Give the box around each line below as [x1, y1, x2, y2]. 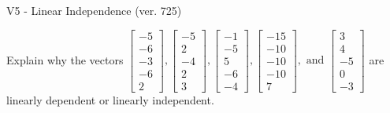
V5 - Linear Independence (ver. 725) [6, 2, 182, 18]
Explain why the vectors [6, 51, 124, 67]
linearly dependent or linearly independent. [6, 91, 214, 108]
